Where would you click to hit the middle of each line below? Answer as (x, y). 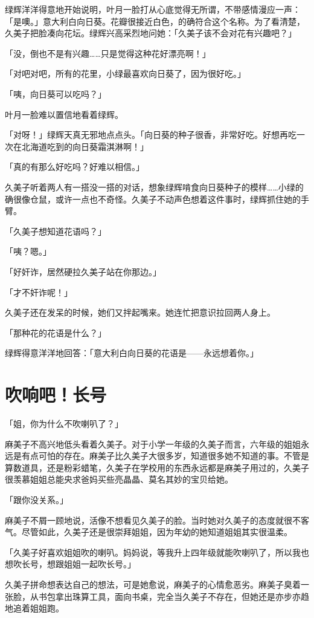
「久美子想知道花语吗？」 (56, 231)
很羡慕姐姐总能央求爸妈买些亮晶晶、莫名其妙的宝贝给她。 (119, 479)
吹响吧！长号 (56, 395)
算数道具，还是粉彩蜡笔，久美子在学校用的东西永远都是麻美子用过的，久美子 (157, 467)
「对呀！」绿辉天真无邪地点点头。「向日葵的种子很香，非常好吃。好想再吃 (151, 135)
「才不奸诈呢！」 (39, 292)
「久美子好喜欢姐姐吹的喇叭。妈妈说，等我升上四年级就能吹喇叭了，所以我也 (157, 552)
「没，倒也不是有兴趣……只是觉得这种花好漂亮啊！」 (108, 53)
